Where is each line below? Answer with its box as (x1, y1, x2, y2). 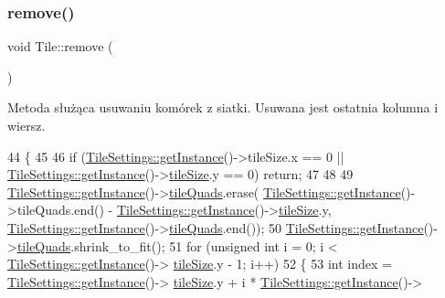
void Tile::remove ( (7, 37, 113, 56)
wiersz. (7, 116, 46, 134)
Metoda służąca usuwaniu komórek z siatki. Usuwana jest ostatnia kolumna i (7, 98, 439, 117)
